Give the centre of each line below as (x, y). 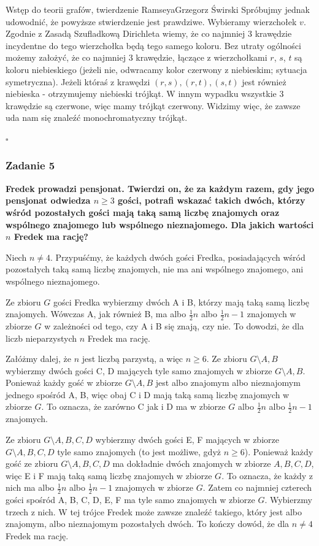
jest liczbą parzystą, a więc (132, 359)
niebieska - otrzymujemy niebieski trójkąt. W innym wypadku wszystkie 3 (145, 94)
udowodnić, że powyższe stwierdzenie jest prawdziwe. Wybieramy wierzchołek (151, 21)
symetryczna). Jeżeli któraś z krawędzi (78, 81)
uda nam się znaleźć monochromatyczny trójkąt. (97, 117)
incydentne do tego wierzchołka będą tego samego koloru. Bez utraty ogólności (153, 45)
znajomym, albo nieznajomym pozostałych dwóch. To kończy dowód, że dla (148, 524)
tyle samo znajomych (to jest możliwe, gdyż (139, 451)
